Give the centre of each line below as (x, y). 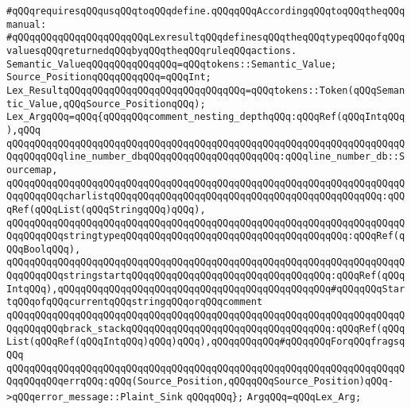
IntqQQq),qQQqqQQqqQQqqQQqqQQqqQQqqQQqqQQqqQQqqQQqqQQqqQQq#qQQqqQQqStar (206, 289)
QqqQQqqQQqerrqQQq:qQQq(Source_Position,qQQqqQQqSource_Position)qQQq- (200, 382)
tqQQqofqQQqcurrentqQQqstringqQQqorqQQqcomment (135, 302)
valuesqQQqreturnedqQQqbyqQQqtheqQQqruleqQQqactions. (152, 50)
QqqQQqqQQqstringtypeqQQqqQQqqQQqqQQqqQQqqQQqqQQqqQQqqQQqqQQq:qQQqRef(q (206, 236)
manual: (27, 24)
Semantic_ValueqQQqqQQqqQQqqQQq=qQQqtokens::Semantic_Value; (172, 64)
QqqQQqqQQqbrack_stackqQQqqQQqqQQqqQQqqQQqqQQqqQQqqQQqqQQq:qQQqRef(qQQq (206, 328)
